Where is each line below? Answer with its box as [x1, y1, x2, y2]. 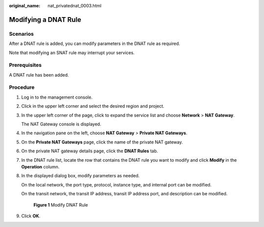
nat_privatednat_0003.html [47, 3, 102, 8]
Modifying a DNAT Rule [9, 15, 82, 24]
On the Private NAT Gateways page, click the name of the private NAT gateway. [21, 139, 183, 145]
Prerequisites [9, 62, 42, 68]
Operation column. [21, 164, 60, 169]
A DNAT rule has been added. [9, 72, 69, 78]
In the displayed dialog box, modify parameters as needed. [21, 173, 140, 179]
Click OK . [21, 213, 41, 219]
